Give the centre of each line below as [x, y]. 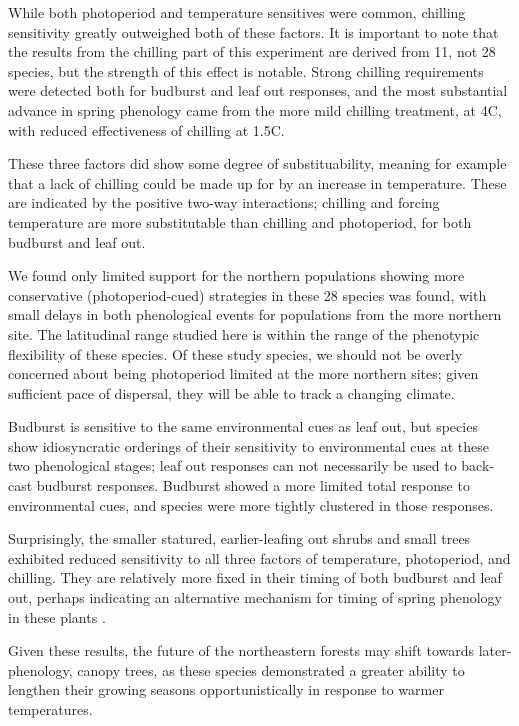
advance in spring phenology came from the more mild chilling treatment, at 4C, [255, 109]
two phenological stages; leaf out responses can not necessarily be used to [232, 465]
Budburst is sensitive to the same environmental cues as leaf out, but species [243, 426]
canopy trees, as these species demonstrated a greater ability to [271, 669]
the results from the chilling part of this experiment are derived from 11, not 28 [252, 51]
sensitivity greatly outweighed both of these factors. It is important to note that [253, 31]
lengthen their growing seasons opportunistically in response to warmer [226, 689]
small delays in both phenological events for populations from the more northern [255, 314]
